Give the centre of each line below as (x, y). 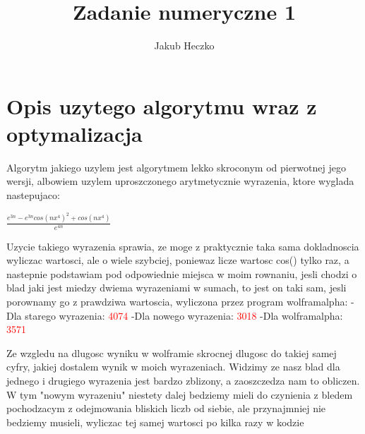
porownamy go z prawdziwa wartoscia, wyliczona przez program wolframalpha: (177, 302)
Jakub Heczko (184, 46)
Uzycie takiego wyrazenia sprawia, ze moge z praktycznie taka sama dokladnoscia (183, 246)
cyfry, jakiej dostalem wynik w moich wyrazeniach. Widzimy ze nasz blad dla (173, 367)
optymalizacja (74, 133)
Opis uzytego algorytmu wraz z (162, 106)
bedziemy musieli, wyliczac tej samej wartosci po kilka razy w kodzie (155, 422)
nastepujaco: (33, 195)
